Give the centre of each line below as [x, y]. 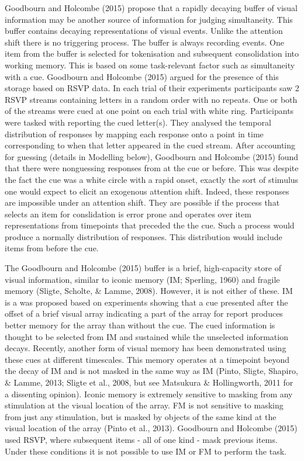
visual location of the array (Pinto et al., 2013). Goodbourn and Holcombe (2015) [151, 428]
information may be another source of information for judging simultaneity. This [149, 19]
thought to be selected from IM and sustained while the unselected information [146, 336]
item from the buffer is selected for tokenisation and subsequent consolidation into [152, 53]
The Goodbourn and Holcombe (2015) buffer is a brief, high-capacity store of [143, 268]
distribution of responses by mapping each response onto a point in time [134, 134]
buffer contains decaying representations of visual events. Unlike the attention [144, 31]
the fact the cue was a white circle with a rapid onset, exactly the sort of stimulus [152, 179]
